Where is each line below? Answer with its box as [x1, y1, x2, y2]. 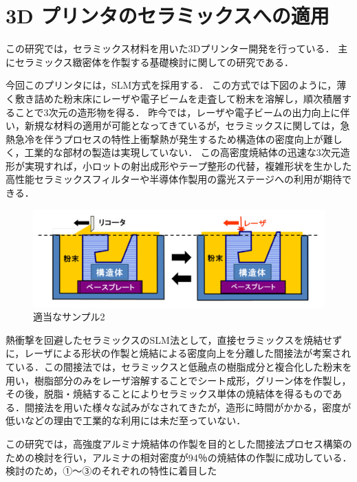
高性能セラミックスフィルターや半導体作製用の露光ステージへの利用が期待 [6, 172, 343, 186]
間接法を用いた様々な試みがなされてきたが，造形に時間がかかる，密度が [24, 399, 351, 414]
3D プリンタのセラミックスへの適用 [6, 1, 329, 30]
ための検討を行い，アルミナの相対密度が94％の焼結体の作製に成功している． [6, 450, 352, 464]
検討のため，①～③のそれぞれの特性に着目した [6, 463, 217, 478]
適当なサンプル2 [33, 309, 105, 324]
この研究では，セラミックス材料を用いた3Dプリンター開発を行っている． [6, 41, 335, 56]
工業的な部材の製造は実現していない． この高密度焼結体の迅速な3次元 [24, 145, 340, 160]
